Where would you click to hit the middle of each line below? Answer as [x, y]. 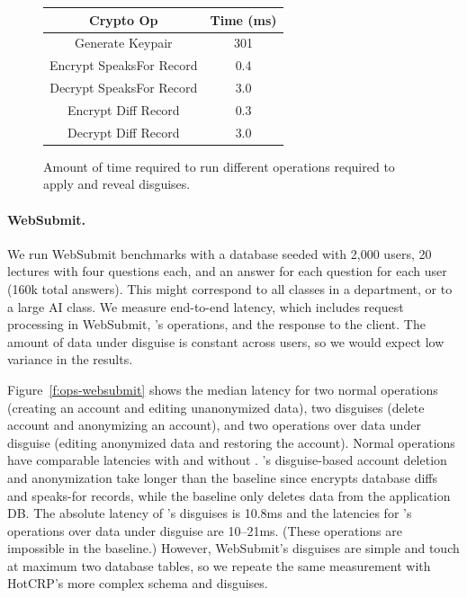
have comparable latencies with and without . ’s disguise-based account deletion [227, 460]
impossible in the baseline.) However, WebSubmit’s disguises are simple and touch [233, 548]
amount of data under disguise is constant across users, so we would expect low [226, 341]
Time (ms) [243, 19]
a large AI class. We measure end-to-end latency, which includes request [206, 306]
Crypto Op [124, 19]
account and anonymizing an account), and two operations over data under [214, 425]
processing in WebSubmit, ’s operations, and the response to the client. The [216, 324]
